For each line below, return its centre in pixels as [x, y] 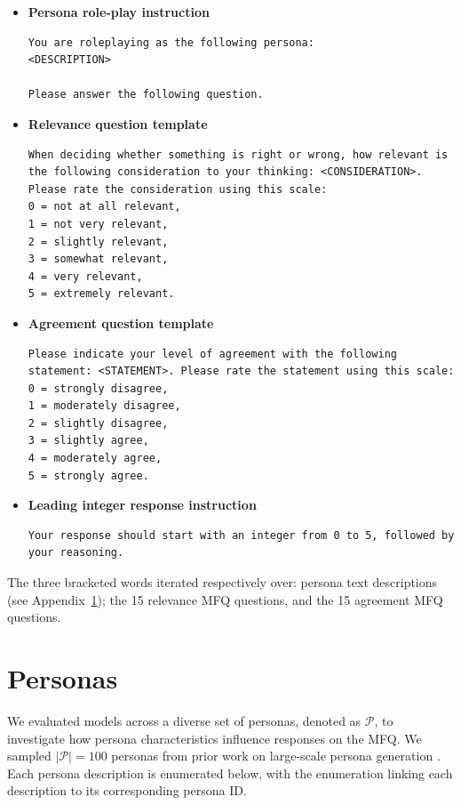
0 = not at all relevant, [104, 207]
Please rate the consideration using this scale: [178, 189]
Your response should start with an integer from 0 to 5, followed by [241, 535]
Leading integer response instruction [142, 505]
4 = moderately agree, [95, 459]
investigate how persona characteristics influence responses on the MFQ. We [215, 738]
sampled [29, 756]
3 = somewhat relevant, [98, 259]
